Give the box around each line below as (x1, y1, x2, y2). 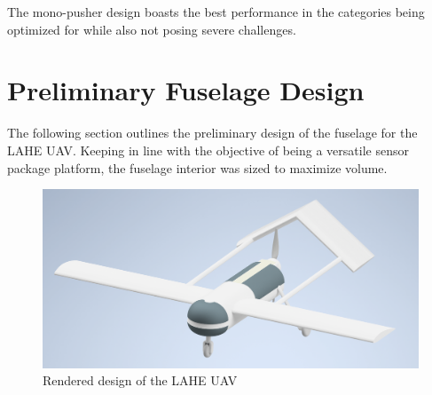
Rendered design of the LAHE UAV (43, 371, 238, 390)
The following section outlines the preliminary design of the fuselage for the (7, 123, 418, 142)
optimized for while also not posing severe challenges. (7, 20, 296, 38)
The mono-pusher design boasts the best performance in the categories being (7, 3, 425, 20)
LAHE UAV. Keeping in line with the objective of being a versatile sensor (7, 140, 409, 159)
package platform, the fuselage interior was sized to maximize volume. (7, 158, 388, 177)
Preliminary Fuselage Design (7, 72, 365, 108)
